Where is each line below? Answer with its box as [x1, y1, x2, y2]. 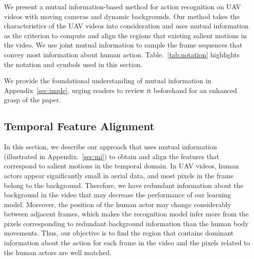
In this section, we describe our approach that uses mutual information [4, 141, 217, 152]
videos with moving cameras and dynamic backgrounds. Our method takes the [4, 11, 240, 21]
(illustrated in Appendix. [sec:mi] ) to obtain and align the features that [4, 151, 220, 161]
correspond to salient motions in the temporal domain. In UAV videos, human [4, 161, 239, 171]
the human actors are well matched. [4, 247, 112, 257]
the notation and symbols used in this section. [4, 59, 143, 69]
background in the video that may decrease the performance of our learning [4, 189, 231, 200]
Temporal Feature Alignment [4, 118, 154, 134]
